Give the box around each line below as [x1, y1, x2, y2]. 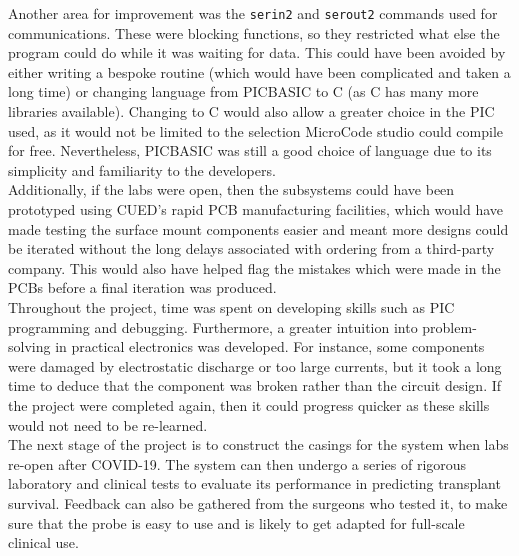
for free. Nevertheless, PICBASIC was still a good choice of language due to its [8, 140, 492, 161]
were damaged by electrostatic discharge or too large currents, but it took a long [8, 355, 502, 376]
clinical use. [8, 532, 79, 553]
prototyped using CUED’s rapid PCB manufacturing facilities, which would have [8, 199, 504, 219]
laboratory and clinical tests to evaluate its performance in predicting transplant [8, 473, 501, 494]
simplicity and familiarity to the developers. [8, 159, 276, 180]
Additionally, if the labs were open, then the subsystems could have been [8, 179, 455, 200]
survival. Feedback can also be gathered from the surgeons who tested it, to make [8, 492, 508, 513]
